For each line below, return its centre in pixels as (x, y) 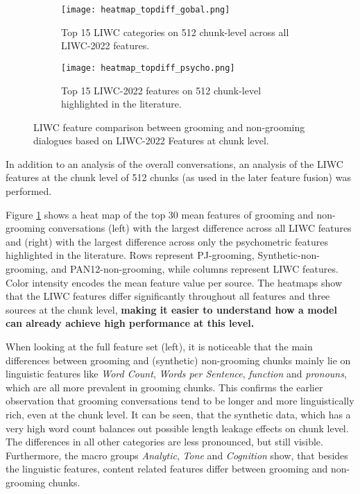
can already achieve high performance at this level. (130, 323)
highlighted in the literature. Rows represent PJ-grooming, (130, 255)
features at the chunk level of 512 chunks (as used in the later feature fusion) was (178, 177)
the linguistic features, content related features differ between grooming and (167, 469)
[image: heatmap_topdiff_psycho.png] (148, 68)
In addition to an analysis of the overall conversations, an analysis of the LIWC (174, 163)
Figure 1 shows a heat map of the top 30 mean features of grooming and (160, 214)
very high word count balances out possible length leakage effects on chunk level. (177, 428)
